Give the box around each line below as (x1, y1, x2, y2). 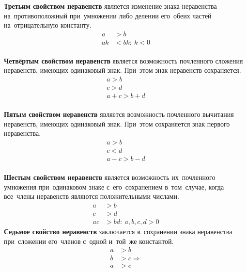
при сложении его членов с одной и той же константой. (4, 236, 174, 246)
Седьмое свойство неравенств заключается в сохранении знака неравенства (4, 226, 232, 236)
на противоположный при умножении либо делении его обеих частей (4, 10, 212, 20)
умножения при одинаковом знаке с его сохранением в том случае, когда (4, 181, 224, 192)
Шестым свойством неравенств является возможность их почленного (4, 172, 216, 182)
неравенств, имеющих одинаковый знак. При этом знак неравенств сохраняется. (4, 65, 241, 75)
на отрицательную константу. (4, 20, 92, 30)
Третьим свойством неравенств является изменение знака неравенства (4, 1, 217, 11)
